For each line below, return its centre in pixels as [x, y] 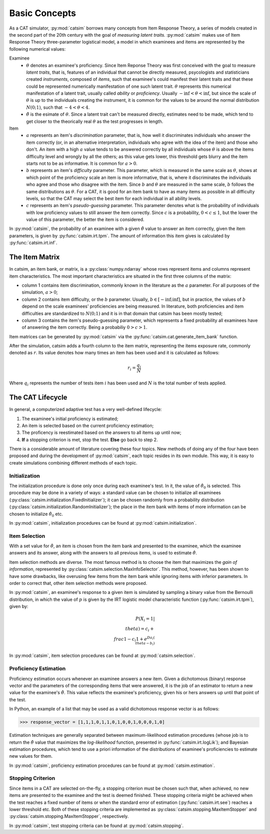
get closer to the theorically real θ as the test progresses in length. [95, 121]
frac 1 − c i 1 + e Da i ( [134, 639]
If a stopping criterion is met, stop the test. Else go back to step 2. [90, 440]
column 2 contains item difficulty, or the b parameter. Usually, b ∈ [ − [93, 299]
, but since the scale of [233, 93]
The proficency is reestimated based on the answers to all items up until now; [101, 433]
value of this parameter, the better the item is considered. [85, 220]
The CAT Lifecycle [38, 398]
